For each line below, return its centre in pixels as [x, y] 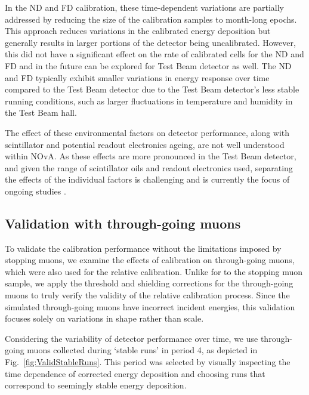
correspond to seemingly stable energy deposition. [96, 385]
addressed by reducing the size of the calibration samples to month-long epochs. [151, 19]
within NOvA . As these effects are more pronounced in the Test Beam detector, [151, 156]
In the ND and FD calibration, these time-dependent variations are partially [145, 7]
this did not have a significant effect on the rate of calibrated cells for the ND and [154, 54]
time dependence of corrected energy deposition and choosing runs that [135, 373]
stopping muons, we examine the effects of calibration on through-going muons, [150, 260]
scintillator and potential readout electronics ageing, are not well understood [145, 144]
